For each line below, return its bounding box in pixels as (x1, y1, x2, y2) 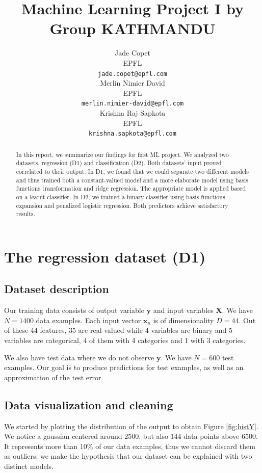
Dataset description (4, 281, 109, 297)
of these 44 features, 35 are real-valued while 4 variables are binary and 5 (4, 325, 233, 335)
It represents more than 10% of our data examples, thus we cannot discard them (4, 440, 255, 451)
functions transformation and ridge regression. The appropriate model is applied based (16, 184, 246, 193)
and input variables (153, 305, 214, 316)
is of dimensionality (153, 314, 214, 325)
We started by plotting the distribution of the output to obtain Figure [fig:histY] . (4, 421, 258, 431)
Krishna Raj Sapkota (99, 108, 166, 118)
